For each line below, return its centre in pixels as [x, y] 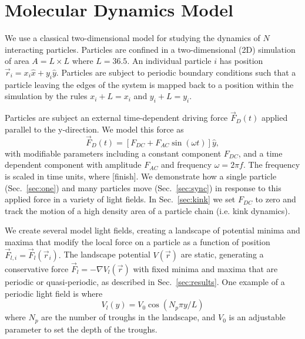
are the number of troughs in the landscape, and [128, 317]
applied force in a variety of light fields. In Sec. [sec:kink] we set [120, 199]
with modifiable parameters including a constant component [113, 153]
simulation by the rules [46, 96]
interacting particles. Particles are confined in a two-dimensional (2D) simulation [150, 49]
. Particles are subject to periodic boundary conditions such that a [176, 72]
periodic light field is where [54, 293]
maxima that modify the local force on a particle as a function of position [138, 241]
